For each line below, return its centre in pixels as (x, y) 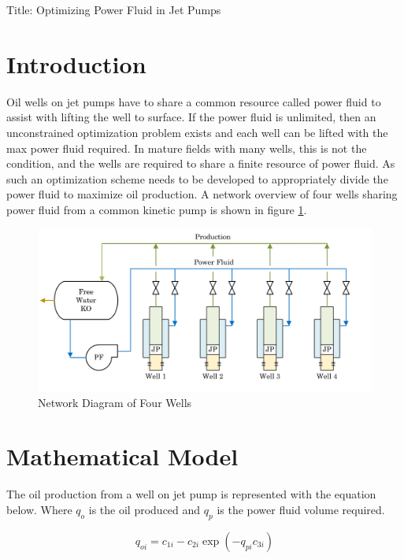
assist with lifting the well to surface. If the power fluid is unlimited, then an (191, 117)
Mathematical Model (122, 456)
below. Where (39, 509)
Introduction (76, 63)
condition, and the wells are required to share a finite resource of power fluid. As (201, 163)
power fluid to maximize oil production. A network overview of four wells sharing (202, 194)
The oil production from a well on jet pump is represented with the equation (191, 494)
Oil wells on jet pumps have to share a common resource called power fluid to (194, 101)
